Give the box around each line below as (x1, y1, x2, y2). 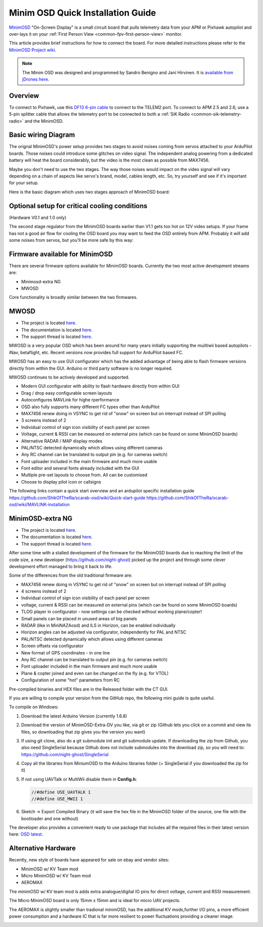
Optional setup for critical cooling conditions (9, 202, 148, 210)
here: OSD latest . (9, 831, 43, 837)
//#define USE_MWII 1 (31, 796, 83, 802)
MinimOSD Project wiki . (9, 47, 56, 53)
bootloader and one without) (21, 816, 79, 822)
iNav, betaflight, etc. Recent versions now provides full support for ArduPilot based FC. (9, 349, 184, 355)
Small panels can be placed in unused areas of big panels (21, 615, 137, 621)
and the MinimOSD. (24, 118, 63, 124)
